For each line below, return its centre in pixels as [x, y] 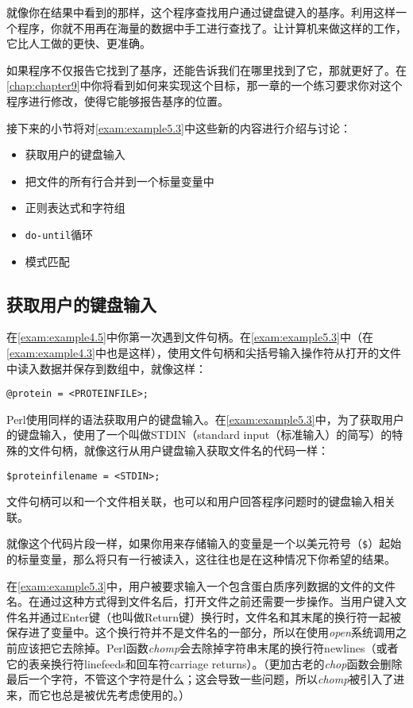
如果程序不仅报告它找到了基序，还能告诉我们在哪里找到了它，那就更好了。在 [206, 69]
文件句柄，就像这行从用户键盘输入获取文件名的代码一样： [178, 450]
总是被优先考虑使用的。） [125, 694]
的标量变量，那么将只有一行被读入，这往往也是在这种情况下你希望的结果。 [201, 559]
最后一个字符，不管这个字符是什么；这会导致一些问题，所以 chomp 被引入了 [200, 679]
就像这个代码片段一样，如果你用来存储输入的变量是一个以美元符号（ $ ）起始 [204, 543]
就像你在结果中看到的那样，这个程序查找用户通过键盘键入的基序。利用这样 [201, 12]
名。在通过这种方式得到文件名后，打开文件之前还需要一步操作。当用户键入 [201, 601]
